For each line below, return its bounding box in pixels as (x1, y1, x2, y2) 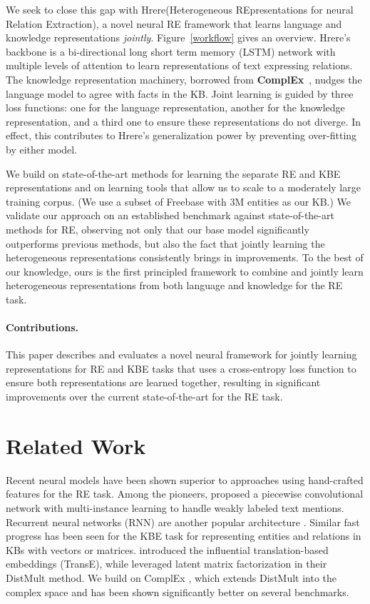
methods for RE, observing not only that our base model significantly (6, 221, 309, 236)
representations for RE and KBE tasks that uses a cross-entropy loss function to (6, 361, 356, 376)
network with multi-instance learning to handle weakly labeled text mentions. (6, 500, 344, 515)
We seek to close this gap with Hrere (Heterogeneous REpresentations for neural (6, 2, 354, 16)
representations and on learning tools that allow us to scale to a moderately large (6, 180, 361, 195)
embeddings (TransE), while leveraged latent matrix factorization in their (6, 556, 327, 571)
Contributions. (6, 320, 78, 335)
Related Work (6, 431, 146, 460)
